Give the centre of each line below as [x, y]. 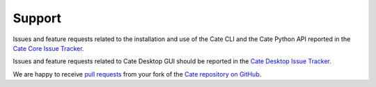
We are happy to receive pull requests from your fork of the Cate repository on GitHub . [137, 74]
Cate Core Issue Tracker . [48, 48]
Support [37, 18]
